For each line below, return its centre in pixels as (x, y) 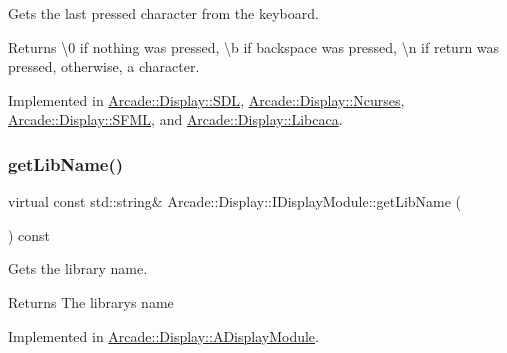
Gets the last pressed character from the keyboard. (163, 13)
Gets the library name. (78, 268)
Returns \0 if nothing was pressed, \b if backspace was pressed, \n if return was (254, 46)
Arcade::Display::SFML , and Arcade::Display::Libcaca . (175, 119)
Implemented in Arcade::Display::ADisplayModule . (163, 335)
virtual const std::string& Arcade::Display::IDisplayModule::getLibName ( (235, 201)
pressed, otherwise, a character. (104, 66)
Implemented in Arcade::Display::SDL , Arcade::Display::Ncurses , (206, 99)
